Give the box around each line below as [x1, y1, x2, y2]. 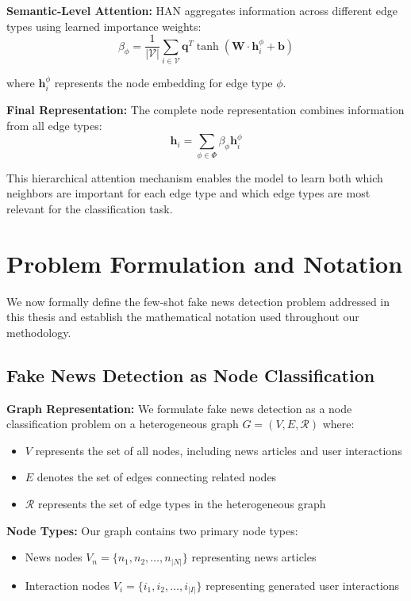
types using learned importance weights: [6, 17, 202, 34]
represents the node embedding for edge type [54, 74, 273, 90]
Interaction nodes [25, 576, 110, 593]
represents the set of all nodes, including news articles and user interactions [35, 442, 402, 458]
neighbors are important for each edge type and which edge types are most [6, 185, 371, 201]
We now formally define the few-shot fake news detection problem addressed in [6, 293, 390, 309]
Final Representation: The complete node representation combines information [6, 101, 405, 118]
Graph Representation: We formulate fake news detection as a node [6, 400, 352, 416]
